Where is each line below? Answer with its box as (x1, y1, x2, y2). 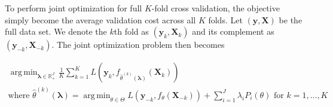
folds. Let (208, 13, 243, 26)
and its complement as (192, 25, 274, 38)
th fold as (114, 25, 149, 38)
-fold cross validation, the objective (151, 2, 280, 14)
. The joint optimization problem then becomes (51, 38, 225, 51)
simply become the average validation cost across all (5, 13, 196, 26)
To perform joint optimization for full (5, 2, 142, 14)
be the (279, 13, 303, 26)
